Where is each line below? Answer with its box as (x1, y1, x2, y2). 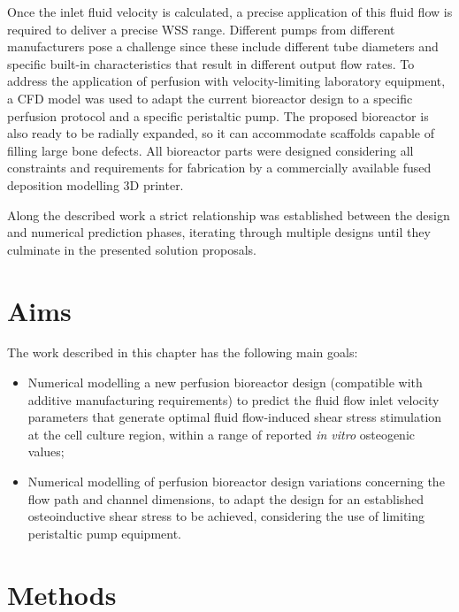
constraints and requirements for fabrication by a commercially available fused (7, 158, 432, 177)
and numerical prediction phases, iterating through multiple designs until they (7, 223, 431, 241)
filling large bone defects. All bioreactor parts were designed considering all (7, 141, 414, 159)
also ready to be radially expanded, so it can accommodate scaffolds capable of (7, 124, 434, 142)
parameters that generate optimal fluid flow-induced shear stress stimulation (27, 408, 442, 426)
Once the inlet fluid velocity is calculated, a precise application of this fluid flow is (7, 3, 453, 20)
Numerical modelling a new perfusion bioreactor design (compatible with (27, 373, 423, 392)
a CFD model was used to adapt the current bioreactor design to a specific (7, 88, 413, 107)
